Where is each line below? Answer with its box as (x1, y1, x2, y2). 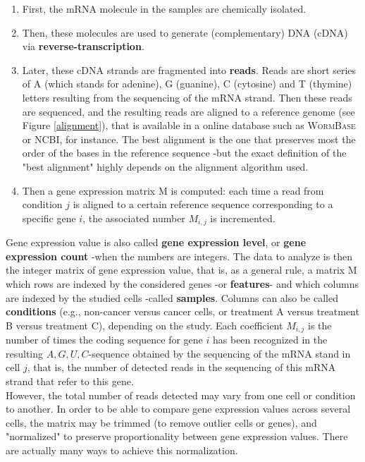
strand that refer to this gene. (6, 373, 134, 388)
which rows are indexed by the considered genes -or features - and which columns (6, 276, 359, 291)
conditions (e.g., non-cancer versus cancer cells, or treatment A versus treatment (6, 304, 359, 319)
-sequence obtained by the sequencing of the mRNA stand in (88, 346, 351, 360)
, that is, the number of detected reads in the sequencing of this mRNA (27, 360, 336, 375)
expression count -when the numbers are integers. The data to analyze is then (6, 248, 353, 263)
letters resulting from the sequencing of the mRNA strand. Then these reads (22, 90, 352, 104)
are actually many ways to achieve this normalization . (6, 442, 238, 457)
